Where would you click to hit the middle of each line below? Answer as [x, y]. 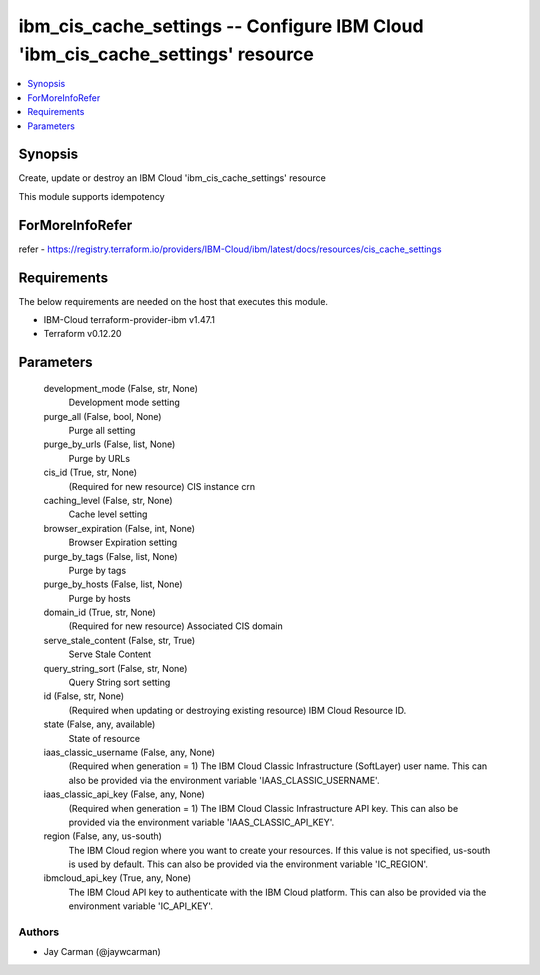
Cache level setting [108, 514]
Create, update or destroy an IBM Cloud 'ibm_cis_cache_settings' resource [172, 178]
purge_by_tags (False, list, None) [111, 556]
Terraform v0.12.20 [82, 334]
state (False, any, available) [99, 724]
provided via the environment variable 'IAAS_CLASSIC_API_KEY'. [201, 822]
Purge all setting [102, 430]
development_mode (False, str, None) [121, 388]
